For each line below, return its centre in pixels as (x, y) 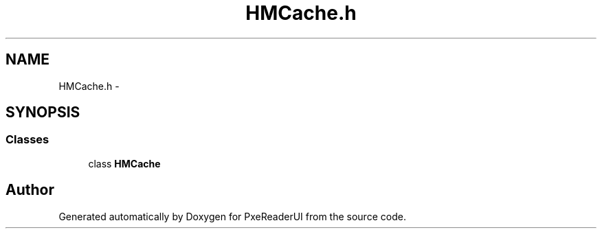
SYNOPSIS (43, 113)
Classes (27, 140)
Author (30, 190)
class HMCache (124, 163)
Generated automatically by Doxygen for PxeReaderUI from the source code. (232, 216)
